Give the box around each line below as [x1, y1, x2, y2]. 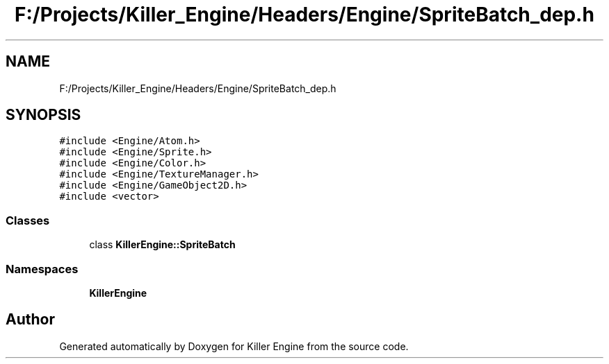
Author [6, 311, 55, 329]
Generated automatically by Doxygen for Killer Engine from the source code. [59, 340, 409, 352]
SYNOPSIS [6, 106, 81, 124]
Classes [6, 213, 50, 227]
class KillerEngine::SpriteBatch [89, 239, 236, 251]
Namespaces [6, 261, 79, 276]
